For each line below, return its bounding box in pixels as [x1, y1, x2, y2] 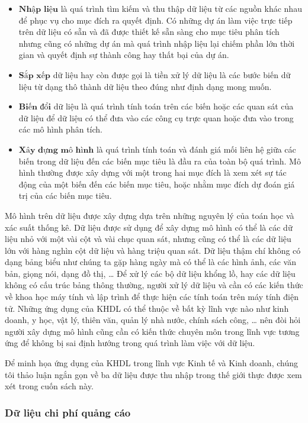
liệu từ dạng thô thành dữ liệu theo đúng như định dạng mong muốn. [18, 80, 272, 92]
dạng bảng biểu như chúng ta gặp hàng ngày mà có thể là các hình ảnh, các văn [5, 256, 296, 268]
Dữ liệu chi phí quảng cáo [5, 405, 131, 419]
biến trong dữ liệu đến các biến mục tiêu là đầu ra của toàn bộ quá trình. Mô [18, 154, 301, 167]
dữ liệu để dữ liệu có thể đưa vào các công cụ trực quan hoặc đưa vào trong [18, 111, 294, 124]
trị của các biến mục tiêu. [18, 189, 112, 202]
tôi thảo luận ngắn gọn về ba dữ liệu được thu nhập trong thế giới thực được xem [5, 368, 302, 380]
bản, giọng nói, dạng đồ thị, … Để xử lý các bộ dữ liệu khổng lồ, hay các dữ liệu [5, 267, 296, 279]
